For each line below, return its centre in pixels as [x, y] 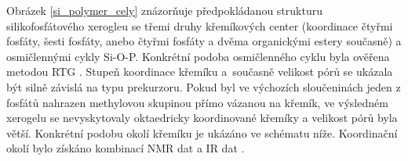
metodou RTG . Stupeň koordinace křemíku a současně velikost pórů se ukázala [200, 72]
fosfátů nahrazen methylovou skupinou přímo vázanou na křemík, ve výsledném [197, 102]
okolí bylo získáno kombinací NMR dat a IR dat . [126, 148]
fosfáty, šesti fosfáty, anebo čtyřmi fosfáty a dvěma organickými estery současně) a [204, 41]
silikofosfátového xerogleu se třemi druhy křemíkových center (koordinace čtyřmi [200, 25]
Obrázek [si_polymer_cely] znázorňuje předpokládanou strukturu [164, 10]
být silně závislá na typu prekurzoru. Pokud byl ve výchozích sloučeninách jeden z [204, 86]
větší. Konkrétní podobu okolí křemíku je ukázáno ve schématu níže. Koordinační [202, 132]
